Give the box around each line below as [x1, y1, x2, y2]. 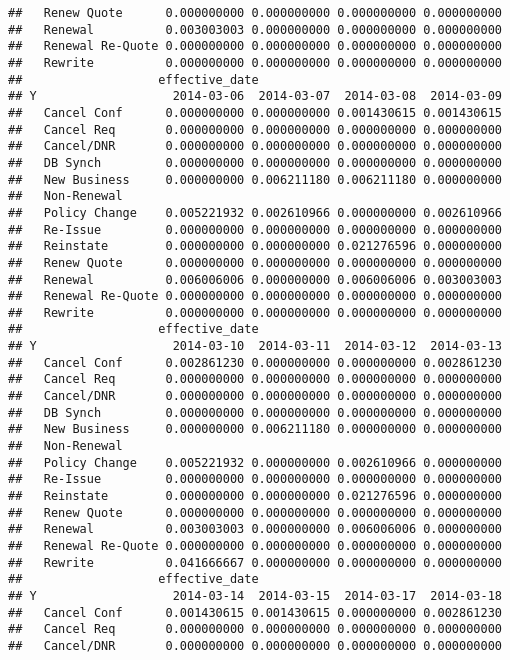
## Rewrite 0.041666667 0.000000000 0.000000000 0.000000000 [8, 555, 502, 570]
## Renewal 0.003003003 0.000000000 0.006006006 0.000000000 [8, 522, 502, 537]
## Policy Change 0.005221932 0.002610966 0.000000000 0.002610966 [8, 205, 502, 220]
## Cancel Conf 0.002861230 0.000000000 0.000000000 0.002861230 [8, 355, 502, 370]
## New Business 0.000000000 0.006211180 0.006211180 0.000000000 [8, 172, 502, 187]
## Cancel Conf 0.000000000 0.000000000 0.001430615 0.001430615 [8, 105, 502, 120]
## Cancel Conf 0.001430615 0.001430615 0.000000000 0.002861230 [8, 605, 502, 620]
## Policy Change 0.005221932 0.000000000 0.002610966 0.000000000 [8, 455, 502, 470]
